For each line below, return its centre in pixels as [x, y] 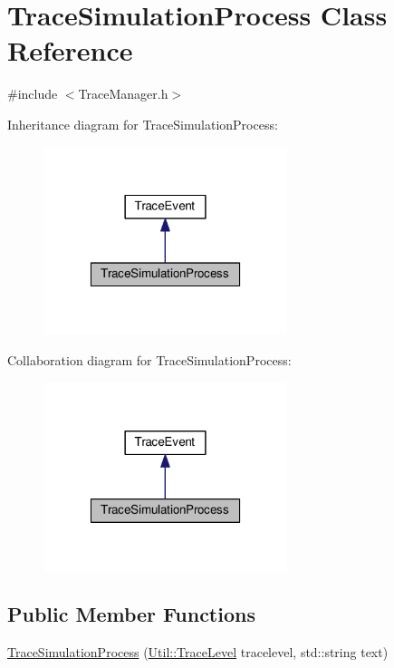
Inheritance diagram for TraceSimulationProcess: [143, 124]
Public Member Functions [131, 614]
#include [33, 94]
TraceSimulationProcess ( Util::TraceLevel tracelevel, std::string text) [198, 652]
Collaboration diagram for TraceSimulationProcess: [149, 360]
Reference [70, 50]
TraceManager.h [123, 94]
